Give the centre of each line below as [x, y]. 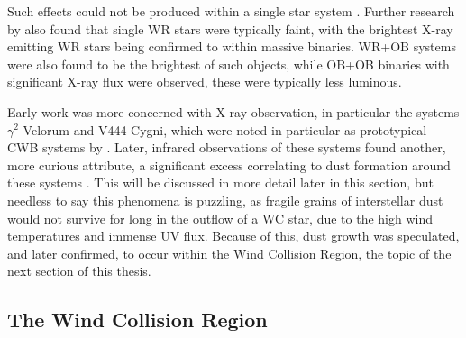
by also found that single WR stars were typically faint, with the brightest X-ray [230, 28]
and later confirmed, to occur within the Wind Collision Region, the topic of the [229, 253]
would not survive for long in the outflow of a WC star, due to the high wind [220, 218]
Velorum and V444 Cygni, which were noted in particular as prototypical [225, 129]
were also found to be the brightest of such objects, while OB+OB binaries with [228, 64]
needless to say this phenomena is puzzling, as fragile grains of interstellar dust [225, 200]
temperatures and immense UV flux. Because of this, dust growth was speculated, [233, 236]
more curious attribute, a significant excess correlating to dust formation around [229, 164]
